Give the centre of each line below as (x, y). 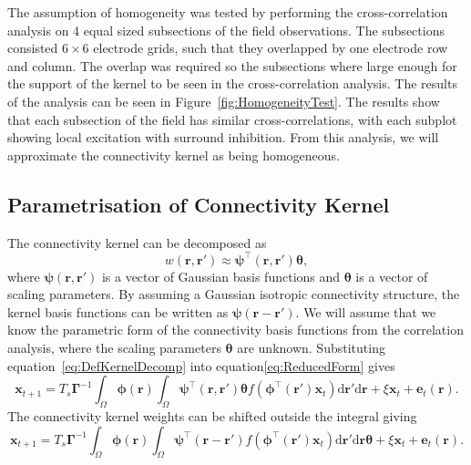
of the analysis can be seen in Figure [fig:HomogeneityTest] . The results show (224, 101)
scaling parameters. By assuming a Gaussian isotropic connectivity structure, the (234, 294)
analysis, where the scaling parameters (114, 348)
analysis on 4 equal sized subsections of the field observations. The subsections (226, 30)
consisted (33, 48)
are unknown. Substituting (311, 348)
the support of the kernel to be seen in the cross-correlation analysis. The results (232, 83)
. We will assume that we (366, 311)
